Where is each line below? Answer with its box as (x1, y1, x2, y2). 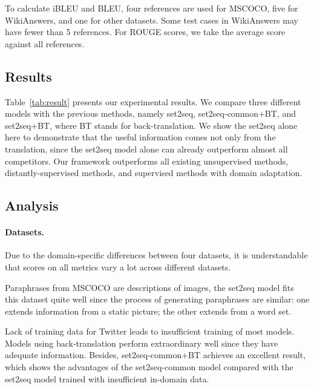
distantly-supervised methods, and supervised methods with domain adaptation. (5, 166, 303, 179)
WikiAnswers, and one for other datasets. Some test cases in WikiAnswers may (5, 13, 298, 26)
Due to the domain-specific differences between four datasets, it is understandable (5, 249, 308, 261)
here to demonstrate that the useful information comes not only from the (5, 131, 276, 143)
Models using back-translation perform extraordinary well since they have (5, 336, 278, 349)
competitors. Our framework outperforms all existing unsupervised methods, (5, 154, 289, 167)
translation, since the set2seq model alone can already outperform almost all (5, 142, 288, 155)
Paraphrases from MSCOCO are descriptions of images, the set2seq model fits (5, 281, 294, 293)
